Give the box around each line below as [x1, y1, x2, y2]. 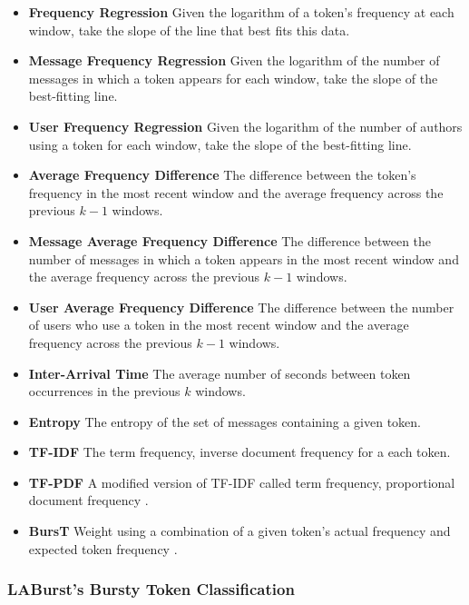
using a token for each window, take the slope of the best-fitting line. [28, 134, 412, 154]
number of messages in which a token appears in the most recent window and [28, 249, 459, 268]
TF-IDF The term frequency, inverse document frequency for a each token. [28, 442, 451, 461]
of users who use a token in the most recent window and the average [28, 315, 409, 334]
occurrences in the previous [28, 382, 181, 401]
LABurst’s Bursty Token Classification [7, 578, 295, 600]
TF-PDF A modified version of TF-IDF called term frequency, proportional [28, 472, 455, 491]
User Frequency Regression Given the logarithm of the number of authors [28, 116, 463, 135]
